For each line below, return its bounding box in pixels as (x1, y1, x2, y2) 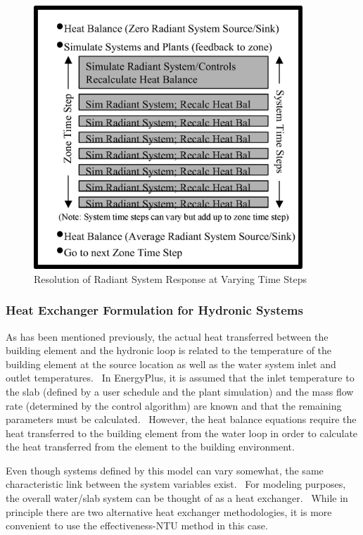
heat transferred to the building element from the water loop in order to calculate (6, 425, 358, 440)
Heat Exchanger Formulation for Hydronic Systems (6, 301, 303, 319)
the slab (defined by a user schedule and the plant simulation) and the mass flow (6, 384, 354, 398)
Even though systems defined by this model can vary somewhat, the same (6, 462, 324, 477)
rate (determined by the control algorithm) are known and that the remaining (6, 398, 342, 413)
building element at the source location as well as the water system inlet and (6, 356, 336, 371)
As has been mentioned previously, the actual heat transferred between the (6, 329, 329, 344)
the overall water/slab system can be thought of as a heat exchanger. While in (6, 491, 348, 505)
